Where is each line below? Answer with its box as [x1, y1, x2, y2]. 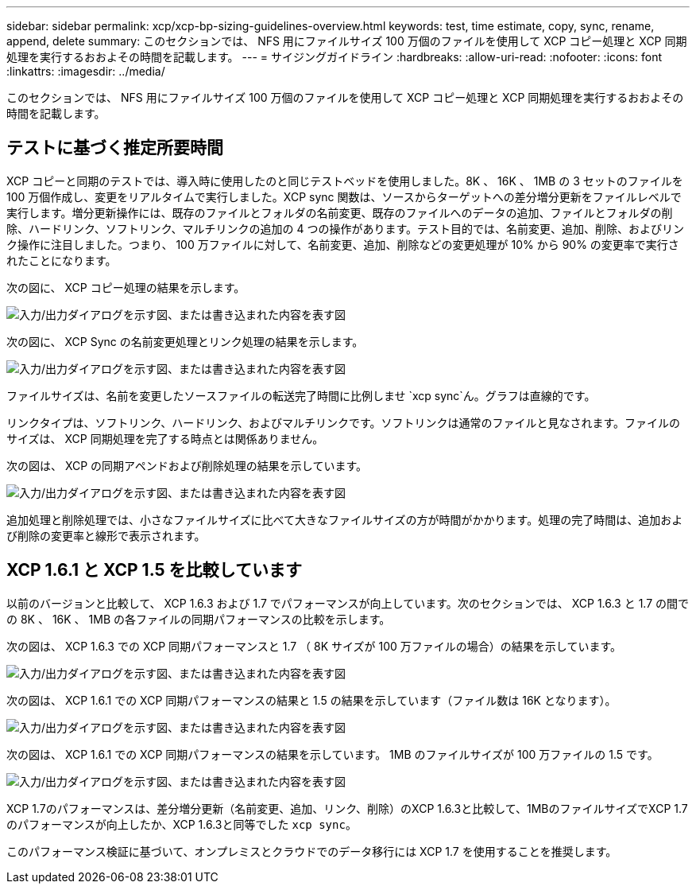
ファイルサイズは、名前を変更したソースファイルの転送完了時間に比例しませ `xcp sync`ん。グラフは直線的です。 [6, 388, 596, 402]
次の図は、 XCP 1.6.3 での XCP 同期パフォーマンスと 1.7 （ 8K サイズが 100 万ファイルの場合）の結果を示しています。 [6, 639, 622, 653]
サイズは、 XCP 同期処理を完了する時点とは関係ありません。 [6, 431, 324, 445]
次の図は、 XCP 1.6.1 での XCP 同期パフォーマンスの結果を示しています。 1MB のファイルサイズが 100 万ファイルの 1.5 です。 [6, 747, 659, 761]
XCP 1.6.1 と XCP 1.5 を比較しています [6, 560, 302, 581]
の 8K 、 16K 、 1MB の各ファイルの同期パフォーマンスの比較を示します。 [6, 612, 391, 626]
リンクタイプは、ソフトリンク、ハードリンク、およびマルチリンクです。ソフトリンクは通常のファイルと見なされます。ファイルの [6, 415, 681, 429]
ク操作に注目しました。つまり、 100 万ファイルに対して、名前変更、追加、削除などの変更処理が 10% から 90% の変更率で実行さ [6, 237, 679, 251]
